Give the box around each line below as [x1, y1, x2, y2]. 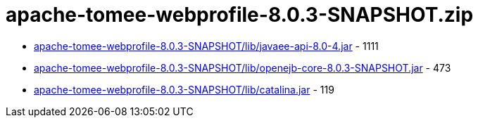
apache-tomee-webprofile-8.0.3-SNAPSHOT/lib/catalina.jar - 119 [34, 83, 334, 96]
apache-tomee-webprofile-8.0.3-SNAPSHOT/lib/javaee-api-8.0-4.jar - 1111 [34, 39, 379, 52]
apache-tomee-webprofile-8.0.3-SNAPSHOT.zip [6, 3, 474, 27]
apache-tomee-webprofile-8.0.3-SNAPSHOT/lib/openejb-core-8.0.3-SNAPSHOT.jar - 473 [34, 61, 451, 74]
